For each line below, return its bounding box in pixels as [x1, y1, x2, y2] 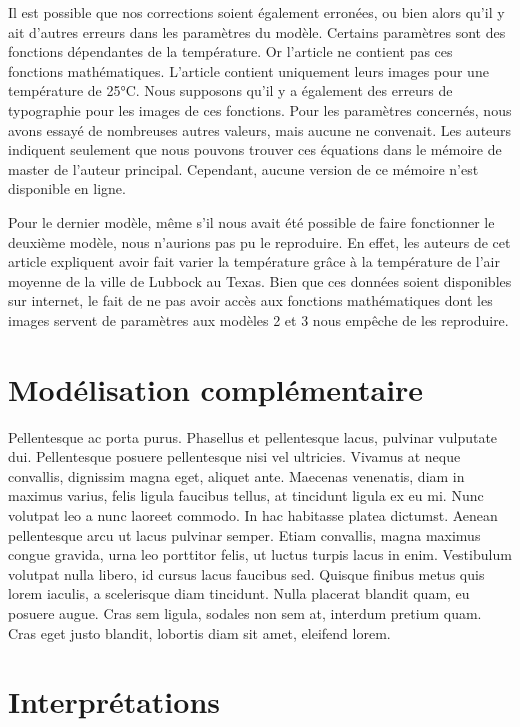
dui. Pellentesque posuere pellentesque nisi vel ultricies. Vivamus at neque [8, 446, 461, 467]
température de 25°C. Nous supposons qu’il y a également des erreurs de [8, 80, 453, 101]
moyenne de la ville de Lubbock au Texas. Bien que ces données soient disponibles [8, 270, 512, 291]
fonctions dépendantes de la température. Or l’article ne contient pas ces [8, 41, 453, 62]
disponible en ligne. [8, 178, 126, 199]
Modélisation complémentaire [8, 368, 424, 409]
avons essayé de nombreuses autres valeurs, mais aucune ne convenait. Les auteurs [8, 119, 512, 140]
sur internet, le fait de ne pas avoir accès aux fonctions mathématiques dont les [8, 290, 493, 311]
